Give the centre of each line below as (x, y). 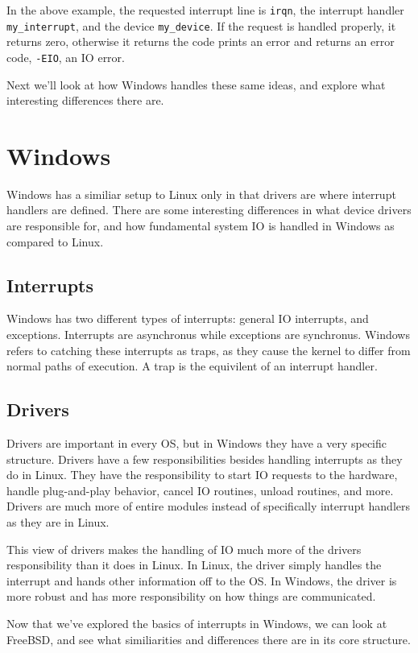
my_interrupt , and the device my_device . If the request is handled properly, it (201, 25)
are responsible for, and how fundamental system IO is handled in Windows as (201, 226)
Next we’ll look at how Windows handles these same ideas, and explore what (196, 84)
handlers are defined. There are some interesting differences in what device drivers (209, 210)
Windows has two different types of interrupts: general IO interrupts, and (188, 318)
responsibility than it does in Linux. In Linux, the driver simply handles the (194, 565)
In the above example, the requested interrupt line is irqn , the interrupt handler (205, 10)
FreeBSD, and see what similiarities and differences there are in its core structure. (209, 639)
